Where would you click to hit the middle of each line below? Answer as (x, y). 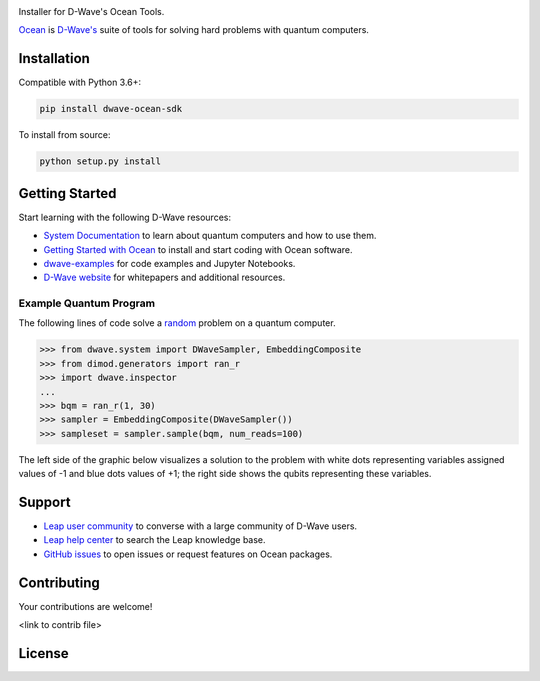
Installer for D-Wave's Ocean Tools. (91, 11)
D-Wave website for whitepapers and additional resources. (164, 277)
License (43, 653)
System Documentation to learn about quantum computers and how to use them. (210, 236)
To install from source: (64, 135)
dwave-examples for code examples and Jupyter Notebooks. (169, 263)
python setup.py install (100, 161)
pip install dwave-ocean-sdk (111, 109)
